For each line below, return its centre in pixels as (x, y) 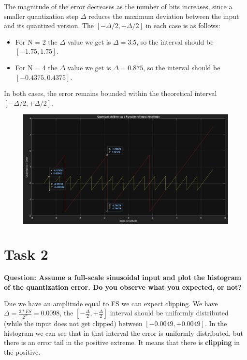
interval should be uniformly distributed (169, 313)
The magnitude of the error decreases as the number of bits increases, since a (118, 6)
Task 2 (26, 254)
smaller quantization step (41, 16)
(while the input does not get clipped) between (73, 323)
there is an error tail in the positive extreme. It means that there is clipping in (122, 342)
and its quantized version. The (49, 25)
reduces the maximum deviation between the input (164, 16)
